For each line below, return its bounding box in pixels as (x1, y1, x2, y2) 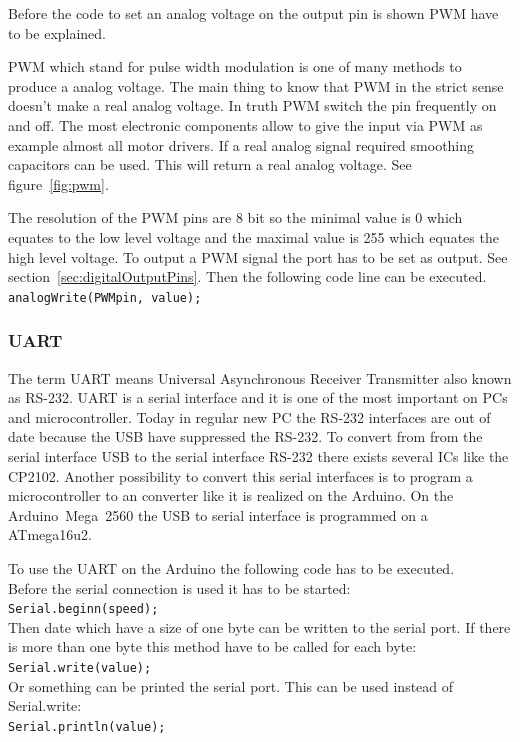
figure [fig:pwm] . (8, 173, 109, 194)
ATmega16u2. (8, 524, 92, 545)
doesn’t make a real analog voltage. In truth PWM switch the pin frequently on (8, 95, 497, 116)
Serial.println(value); (8, 719, 166, 734)
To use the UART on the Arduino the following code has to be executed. (8, 557, 455, 578)
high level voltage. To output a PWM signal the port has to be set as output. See (8, 246, 508, 267)
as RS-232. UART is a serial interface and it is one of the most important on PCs (8, 387, 508, 408)
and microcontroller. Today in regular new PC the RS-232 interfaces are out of (8, 406, 491, 427)
